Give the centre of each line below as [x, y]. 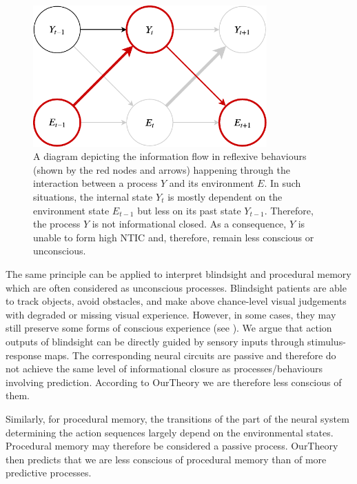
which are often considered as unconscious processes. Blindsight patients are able [176, 287]
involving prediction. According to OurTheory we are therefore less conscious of [174, 382]
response [23, 355]
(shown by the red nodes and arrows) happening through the [162, 169]
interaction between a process [95, 183]
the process [57, 224]
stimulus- [327, 341]
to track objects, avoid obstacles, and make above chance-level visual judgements [176, 301]
